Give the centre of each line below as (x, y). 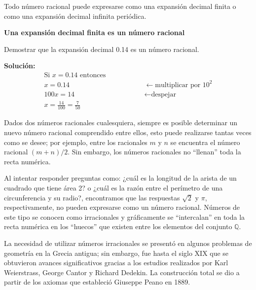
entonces (93, 75)
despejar (164, 94)
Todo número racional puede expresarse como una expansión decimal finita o (120, 6)
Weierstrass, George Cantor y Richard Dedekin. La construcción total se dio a (122, 272)
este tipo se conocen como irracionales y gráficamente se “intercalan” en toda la (125, 217)
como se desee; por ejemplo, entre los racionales (76, 142)
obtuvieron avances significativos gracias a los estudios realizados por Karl (116, 263)
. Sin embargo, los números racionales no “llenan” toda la (154, 152)
